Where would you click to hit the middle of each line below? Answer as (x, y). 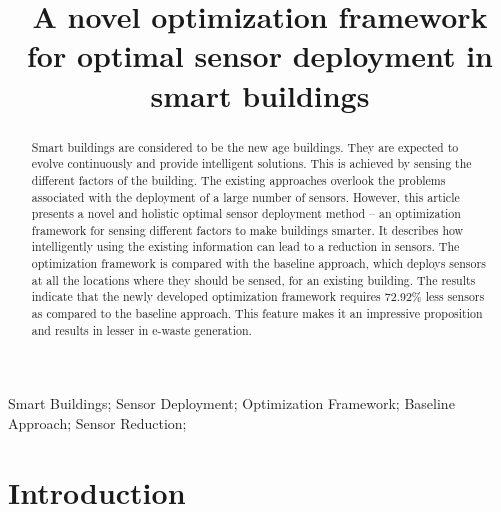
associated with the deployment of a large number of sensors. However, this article (245, 196)
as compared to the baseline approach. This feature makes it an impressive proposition (257, 313)
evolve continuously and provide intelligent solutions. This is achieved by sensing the (251, 163)
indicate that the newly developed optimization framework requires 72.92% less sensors (258, 296)
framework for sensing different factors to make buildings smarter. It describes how (247, 229)
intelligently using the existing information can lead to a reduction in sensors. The (245, 246)
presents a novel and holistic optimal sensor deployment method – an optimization (246, 213)
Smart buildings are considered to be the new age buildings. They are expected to (245, 146)
